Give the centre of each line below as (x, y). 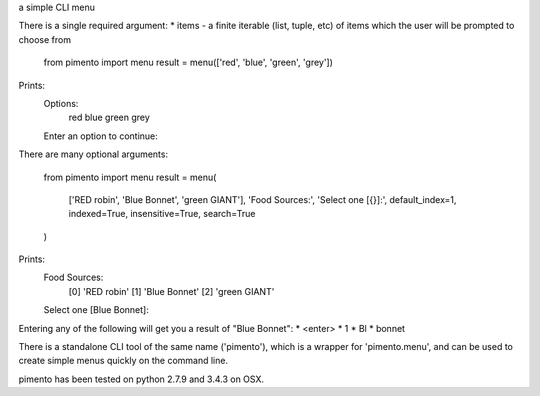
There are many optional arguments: (93, 154)
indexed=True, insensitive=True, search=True (162, 214)
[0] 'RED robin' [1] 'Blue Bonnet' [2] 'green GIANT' (171, 291)
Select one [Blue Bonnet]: (96, 310)
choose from (45, 39)
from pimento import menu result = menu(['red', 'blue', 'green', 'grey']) (188, 62)
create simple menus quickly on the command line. (123, 361)
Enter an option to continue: (101, 136)
